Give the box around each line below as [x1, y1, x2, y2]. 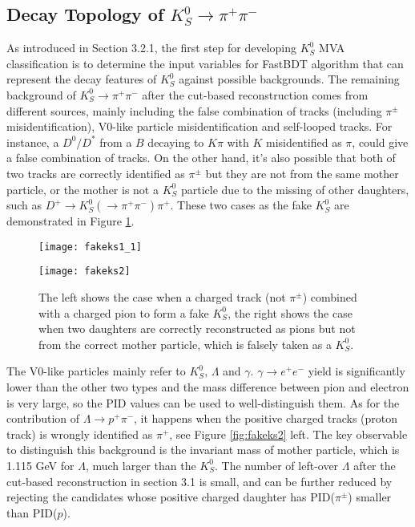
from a [99, 133, 132, 150]
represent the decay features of [6, 71, 157, 87]
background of [6, 86, 76, 103]
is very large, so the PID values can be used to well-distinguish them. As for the [6, 394, 400, 411]
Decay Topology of [6, 2, 164, 26]
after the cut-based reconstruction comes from [142, 86, 369, 103]
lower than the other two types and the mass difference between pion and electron [6, 379, 409, 395]
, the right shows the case [228, 304, 353, 321]
